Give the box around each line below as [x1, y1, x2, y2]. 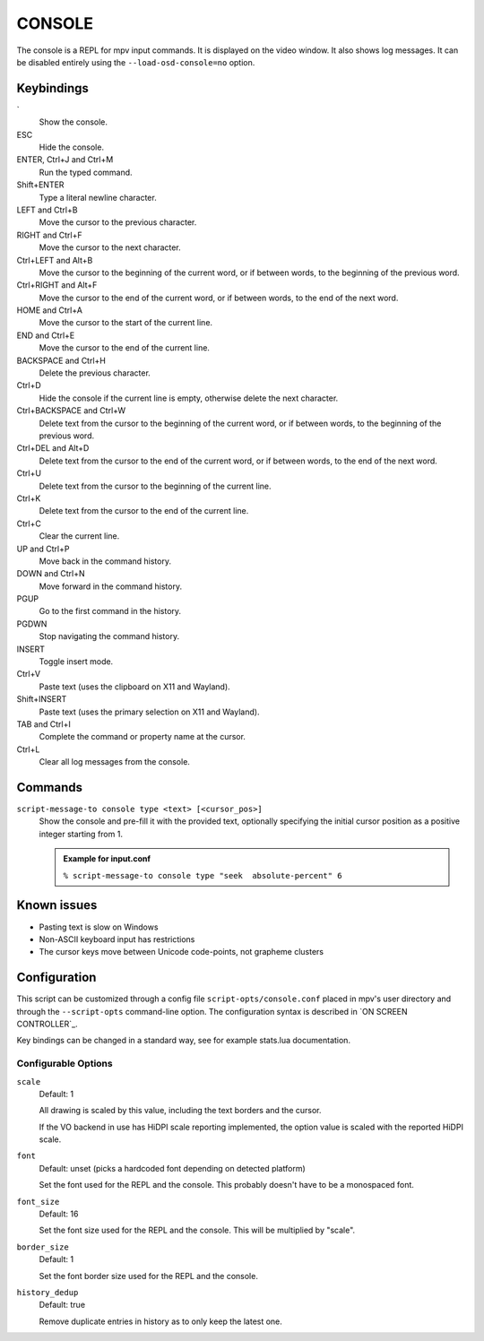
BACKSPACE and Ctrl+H [16, 355, 107, 366]
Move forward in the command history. [39, 581, 183, 592]
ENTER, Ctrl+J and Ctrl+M [16, 154, 114, 165]
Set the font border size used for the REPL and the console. [39, 1270, 259, 1281]
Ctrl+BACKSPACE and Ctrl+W [16, 405, 126, 416]
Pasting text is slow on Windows [39, 921, 159, 932]
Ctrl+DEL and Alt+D [16, 443, 90, 454]
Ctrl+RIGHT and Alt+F [16, 280, 98, 290]
